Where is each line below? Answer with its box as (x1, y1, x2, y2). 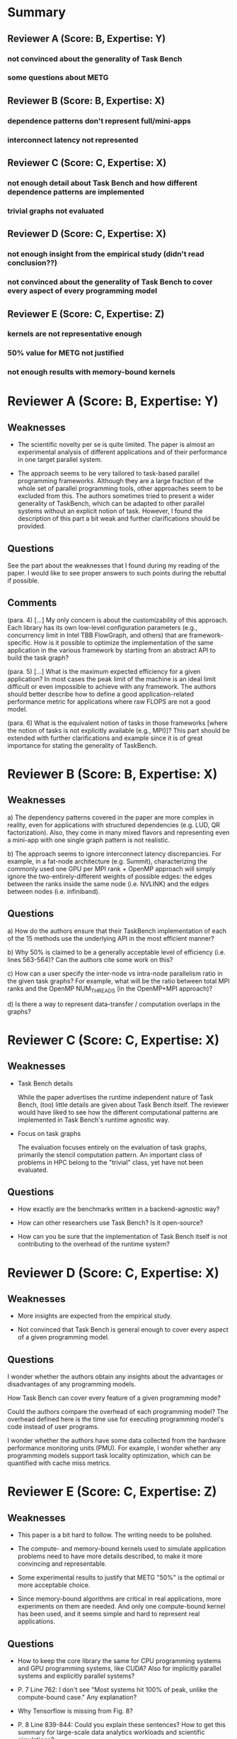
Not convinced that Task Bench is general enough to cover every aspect (17, 1325, 229, 1334)
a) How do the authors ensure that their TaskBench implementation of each (7, 927, 227, 935)
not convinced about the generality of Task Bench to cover (7, 277, 213, 287)
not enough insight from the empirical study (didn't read (7, 249, 204, 259)
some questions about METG (7, 72, 109, 82)
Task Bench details (17, 1079, 73, 1088)
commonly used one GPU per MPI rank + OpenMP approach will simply (7, 864, 216, 873)
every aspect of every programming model (7, 286, 158, 296)
